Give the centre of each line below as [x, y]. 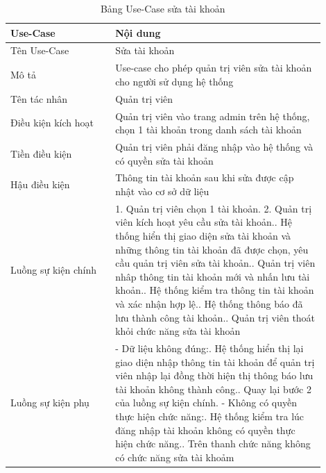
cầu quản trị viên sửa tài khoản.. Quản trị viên [215, 263]
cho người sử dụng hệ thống [174, 81]
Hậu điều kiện [40, 184]
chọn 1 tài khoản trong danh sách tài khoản [208, 130]
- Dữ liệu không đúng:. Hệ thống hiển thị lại [209, 348]
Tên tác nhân [39, 98]
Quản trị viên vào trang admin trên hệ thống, [213, 116]
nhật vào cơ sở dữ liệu [162, 191]
